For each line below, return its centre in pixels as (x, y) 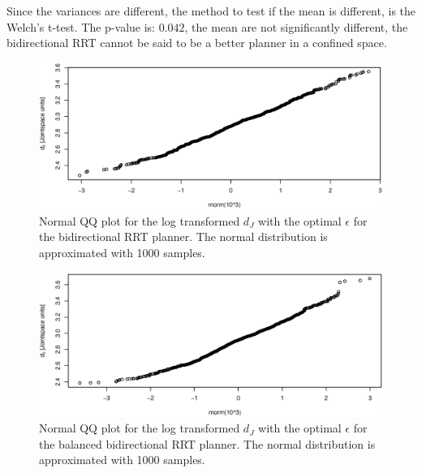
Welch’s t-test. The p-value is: (81, 26)
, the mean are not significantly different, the (296, 26)
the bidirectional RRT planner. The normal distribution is (183, 236)
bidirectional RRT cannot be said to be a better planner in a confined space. (197, 43)
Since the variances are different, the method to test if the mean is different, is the (211, 11)
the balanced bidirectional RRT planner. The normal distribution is (207, 443)
